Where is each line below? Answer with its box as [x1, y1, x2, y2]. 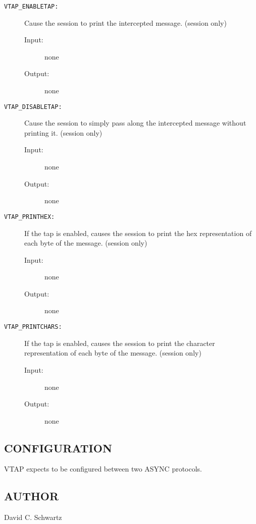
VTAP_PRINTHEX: [4, 213, 55, 220]
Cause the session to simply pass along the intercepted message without [24, 118, 246, 128]
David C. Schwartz [4, 512, 62, 522]
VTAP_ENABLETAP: [4, 3, 59, 10]
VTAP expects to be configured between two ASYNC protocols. [4, 463, 202, 474]
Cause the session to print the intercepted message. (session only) [24, 17, 227, 28]
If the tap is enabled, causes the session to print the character [24, 337, 215, 348]
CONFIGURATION [4, 440, 112, 455]
